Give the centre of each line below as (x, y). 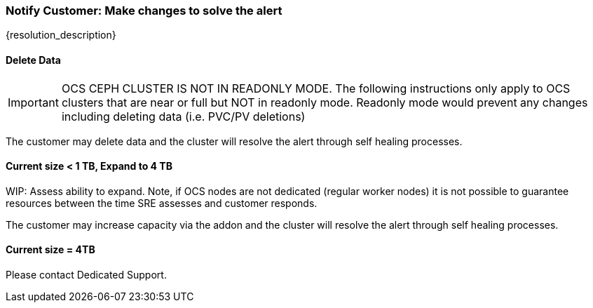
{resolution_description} (61, 35)
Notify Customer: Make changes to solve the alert (144, 11)
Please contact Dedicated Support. (86, 275)
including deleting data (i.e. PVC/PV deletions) (183, 116)
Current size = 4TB (50, 250)
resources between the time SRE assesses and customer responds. (162, 203)
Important (33, 102)
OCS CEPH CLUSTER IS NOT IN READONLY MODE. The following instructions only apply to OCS (316, 88)
